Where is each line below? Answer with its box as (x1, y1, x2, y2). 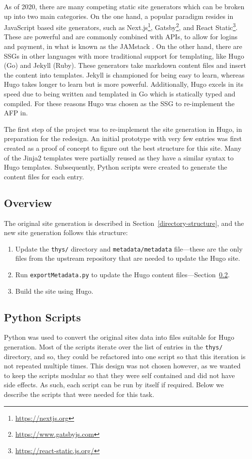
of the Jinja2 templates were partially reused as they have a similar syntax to (4, 152, 234, 162)
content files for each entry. (4, 171, 84, 181)
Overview (4, 195, 52, 210)
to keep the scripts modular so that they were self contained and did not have (4, 370, 235, 380)
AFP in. (4, 108, 28, 118)
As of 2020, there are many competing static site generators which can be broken (4, 1, 245, 11)
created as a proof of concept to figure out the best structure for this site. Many (4, 142, 241, 153)
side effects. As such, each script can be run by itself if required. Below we (4, 380, 224, 390)
